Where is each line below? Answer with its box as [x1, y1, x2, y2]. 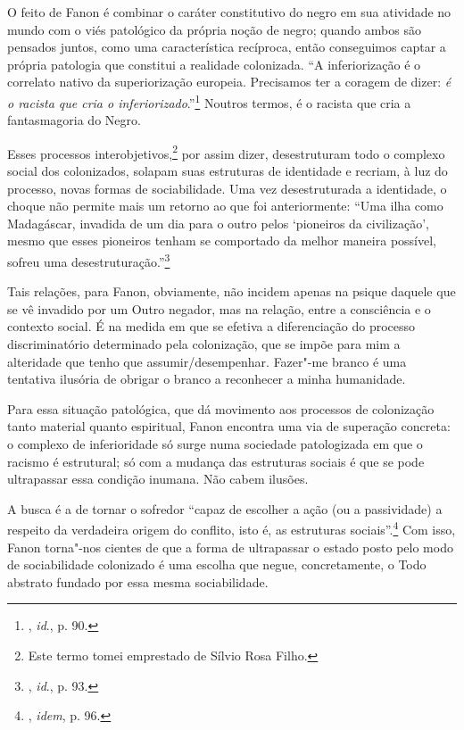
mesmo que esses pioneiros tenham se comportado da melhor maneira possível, [7, 231, 436, 250]
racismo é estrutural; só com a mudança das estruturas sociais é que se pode [7, 452, 425, 470]
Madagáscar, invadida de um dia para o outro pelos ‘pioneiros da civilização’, [7, 213, 429, 232]
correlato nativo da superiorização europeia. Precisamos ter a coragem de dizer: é [7, 72, 452, 91]
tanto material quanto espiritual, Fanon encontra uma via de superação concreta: [7, 417, 451, 436]
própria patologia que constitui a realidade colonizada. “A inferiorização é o [7, 54, 421, 73]
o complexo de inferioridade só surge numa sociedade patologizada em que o [7, 435, 423, 453]
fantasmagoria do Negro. [7, 111, 141, 129]
